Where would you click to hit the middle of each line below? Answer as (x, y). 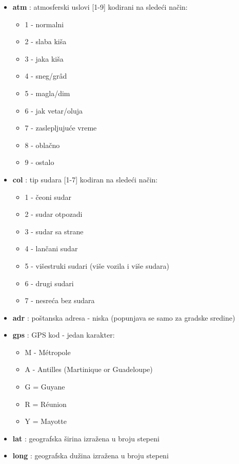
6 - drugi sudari (49, 283)
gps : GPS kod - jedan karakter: (64, 335)
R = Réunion (46, 404)
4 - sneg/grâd (46, 76)
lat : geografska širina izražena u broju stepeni (86, 438)
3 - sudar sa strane (54, 231)
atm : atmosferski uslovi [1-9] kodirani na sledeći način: (100, 7)
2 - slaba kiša (46, 41)
